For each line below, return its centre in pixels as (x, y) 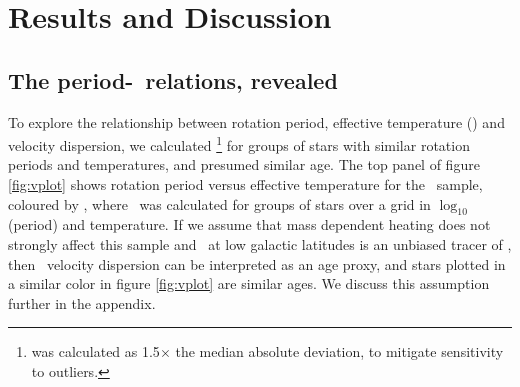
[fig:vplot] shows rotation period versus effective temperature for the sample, (245, 184)
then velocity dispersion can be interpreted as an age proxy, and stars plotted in (257, 263)
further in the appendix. (82, 302)
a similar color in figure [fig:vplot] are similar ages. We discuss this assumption (249, 283)
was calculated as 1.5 (95, 351)
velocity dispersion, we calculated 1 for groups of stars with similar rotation (239, 143)
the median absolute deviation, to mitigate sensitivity (339, 351)
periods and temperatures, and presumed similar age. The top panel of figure (244, 164)
